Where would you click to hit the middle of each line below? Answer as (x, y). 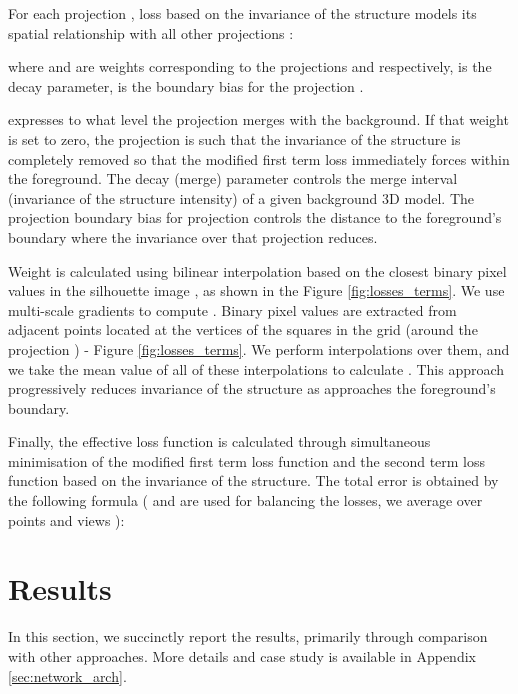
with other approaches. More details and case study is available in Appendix (242, 655)
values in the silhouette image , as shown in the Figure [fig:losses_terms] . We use (256, 290)
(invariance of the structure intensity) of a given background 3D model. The (241, 197)
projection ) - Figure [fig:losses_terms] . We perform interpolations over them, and (259, 348)
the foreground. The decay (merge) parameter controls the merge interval (233, 178)
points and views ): (66, 519)
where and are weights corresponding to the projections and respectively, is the (250, 66)
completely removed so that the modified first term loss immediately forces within (259, 158)
